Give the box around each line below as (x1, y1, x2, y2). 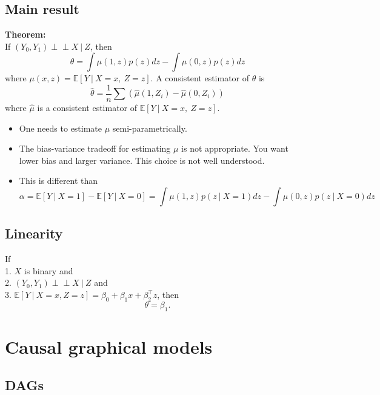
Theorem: (5, 28, 46, 41)
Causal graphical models (5, 334, 213, 359)
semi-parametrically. (112, 121, 187, 134)
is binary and (24, 264, 73, 277)
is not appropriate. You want (181, 142, 288, 155)
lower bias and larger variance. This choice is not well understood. (19, 154, 265, 166)
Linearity (5, 224, 63, 243)
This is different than (19, 174, 98, 187)
